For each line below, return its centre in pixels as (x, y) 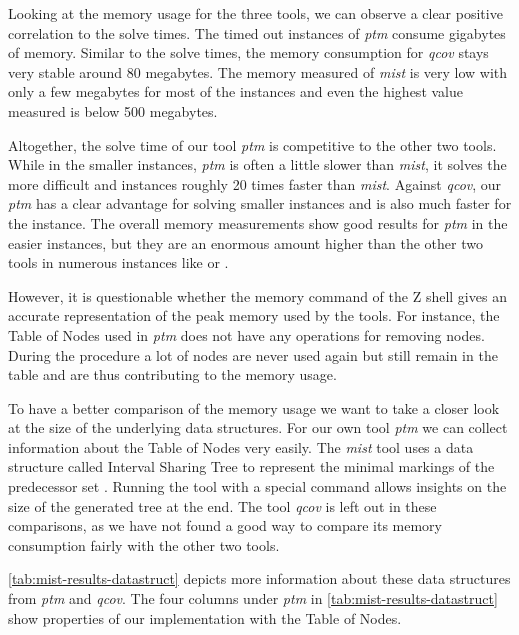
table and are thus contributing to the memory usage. (172, 374)
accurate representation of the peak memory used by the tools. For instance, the (254, 315)
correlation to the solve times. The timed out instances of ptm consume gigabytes (257, 32)
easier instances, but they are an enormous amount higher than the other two (245, 242)
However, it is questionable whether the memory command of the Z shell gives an (257, 295)
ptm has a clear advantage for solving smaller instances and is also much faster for (260, 203)
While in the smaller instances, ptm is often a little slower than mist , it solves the (257, 164)
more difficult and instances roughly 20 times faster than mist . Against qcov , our (255, 183)
